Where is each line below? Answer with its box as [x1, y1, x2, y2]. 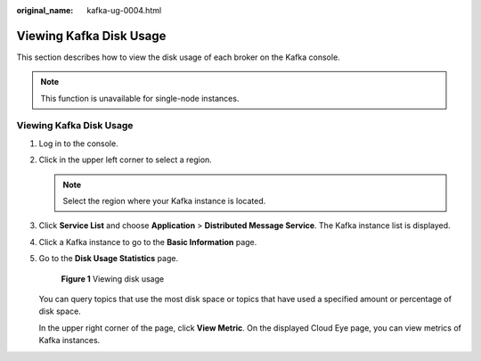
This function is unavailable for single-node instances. [40, 93, 240, 103]
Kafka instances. [38, 335, 101, 346]
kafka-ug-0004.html [86, 5, 162, 15]
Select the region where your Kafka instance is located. [62, 196, 266, 206]
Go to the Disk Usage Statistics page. [38, 253, 178, 264]
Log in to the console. [38, 138, 119, 149]
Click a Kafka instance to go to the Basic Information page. [38, 236, 257, 247]
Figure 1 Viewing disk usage [61, 273, 165, 284]
